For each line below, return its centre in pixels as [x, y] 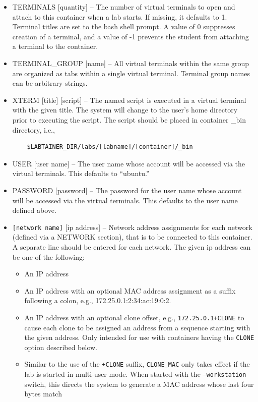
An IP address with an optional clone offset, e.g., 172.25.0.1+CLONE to [134, 317]
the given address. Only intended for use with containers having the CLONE [139, 337]
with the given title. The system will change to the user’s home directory [125, 110]
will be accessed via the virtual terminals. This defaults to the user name [125, 200]
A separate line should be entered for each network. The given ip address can [132, 246]
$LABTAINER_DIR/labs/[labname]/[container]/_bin [110, 147]
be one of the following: [48, 256]
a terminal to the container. [55, 46]
